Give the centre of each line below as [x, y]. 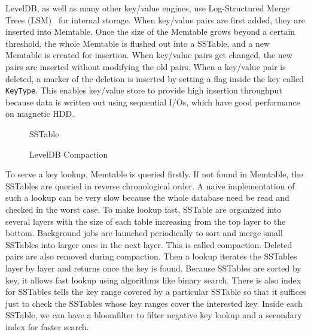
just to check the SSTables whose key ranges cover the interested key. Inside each [154, 303]
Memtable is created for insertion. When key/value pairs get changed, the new [149, 55]
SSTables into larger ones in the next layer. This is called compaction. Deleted [149, 244]
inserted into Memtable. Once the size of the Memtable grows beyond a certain [150, 31]
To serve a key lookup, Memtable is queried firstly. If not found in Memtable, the [154, 174]
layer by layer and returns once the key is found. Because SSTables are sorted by [153, 268]
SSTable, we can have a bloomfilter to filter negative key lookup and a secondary [154, 315]
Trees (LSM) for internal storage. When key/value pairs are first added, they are [155, 19]
